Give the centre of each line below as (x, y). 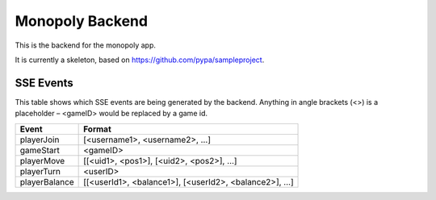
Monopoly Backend (82, 21)
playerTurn (40, 171)
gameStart (40, 150)
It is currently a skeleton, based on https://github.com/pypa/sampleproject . (140, 60)
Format (98, 129)
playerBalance (47, 181)
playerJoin (40, 140)
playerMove (42, 160)
